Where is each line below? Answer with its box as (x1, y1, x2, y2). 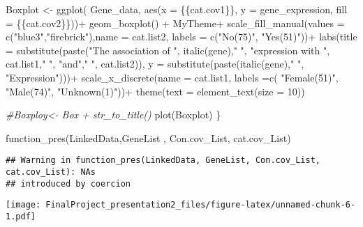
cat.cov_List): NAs (6, 167, 96, 177)
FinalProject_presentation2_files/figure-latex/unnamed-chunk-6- (45, 200, 356, 210)
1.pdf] (6, 211, 36, 221)
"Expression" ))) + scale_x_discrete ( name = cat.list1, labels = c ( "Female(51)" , (6, 70, 339, 84)
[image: (6, 200, 41, 210)
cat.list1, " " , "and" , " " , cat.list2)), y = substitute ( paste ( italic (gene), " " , (6, 56, 304, 71)
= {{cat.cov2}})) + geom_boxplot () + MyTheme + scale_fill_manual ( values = (6, 15, 345, 30)
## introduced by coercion (6, 178, 131, 189)
